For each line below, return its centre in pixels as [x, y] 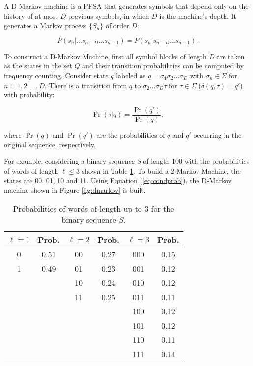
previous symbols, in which [109, 15]
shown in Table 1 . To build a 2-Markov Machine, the [161, 170]
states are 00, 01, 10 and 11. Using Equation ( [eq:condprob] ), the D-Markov [118, 180]
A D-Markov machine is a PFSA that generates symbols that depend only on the [126, 6]
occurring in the [217, 135]
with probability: [29, 95]
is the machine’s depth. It [198, 15]
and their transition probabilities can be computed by [163, 66]
